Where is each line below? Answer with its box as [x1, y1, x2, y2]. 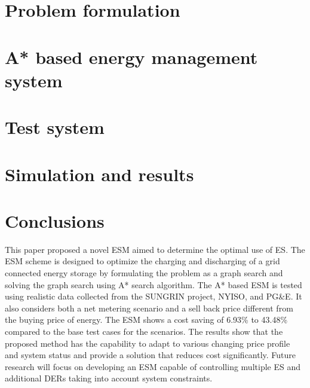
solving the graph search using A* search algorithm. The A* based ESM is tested [5, 278, 302, 291]
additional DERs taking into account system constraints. [5, 372, 213, 384]
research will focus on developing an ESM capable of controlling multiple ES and [5, 360, 300, 372]
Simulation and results [5, 161, 194, 186]
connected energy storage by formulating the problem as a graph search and [5, 267, 283, 279]
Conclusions [5, 208, 105, 233]
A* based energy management [5, 44, 258, 69]
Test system [5, 115, 105, 139]
